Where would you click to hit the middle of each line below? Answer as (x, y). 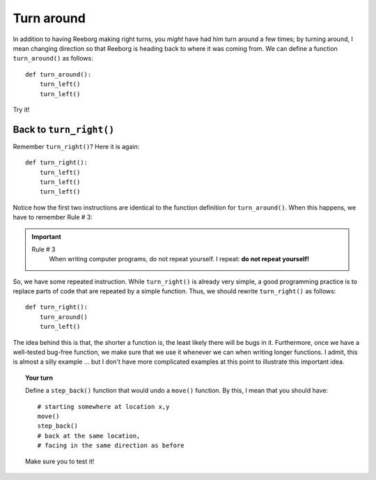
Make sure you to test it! (60, 461)
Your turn (39, 378)
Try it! (21, 109)
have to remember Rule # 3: (53, 217)
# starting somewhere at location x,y (103, 407)
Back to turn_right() (64, 129)
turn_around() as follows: (53, 59)
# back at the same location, (89, 436)
